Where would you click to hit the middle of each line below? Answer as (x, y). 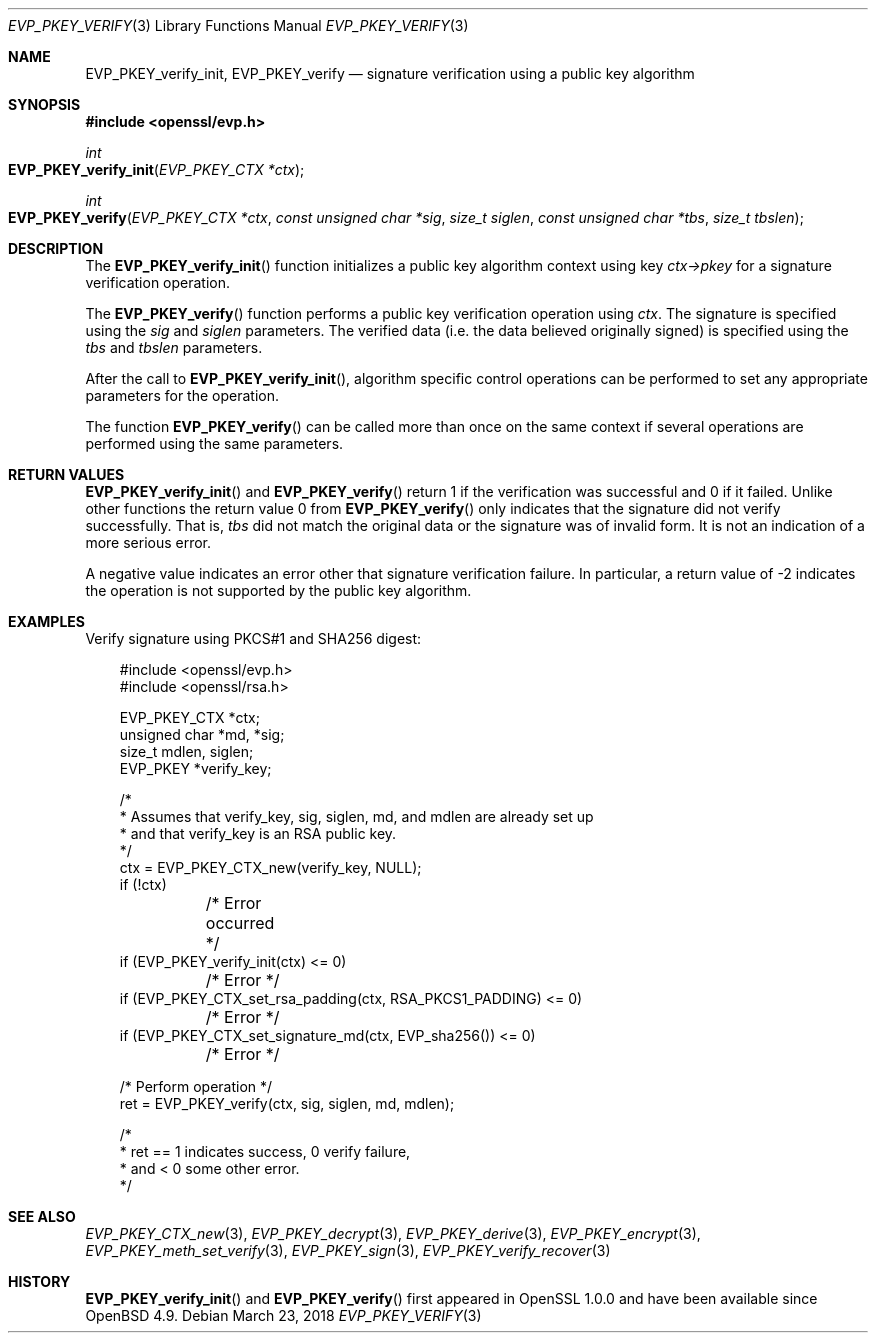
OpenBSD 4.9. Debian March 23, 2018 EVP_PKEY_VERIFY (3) (283, 1315)
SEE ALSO (42, 1216)
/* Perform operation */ (196, 1086)
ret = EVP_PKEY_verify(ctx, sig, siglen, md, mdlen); (287, 1103)
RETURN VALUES (66, 474)
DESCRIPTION (56, 248)
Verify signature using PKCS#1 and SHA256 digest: (253, 638)
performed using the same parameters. (214, 443)
